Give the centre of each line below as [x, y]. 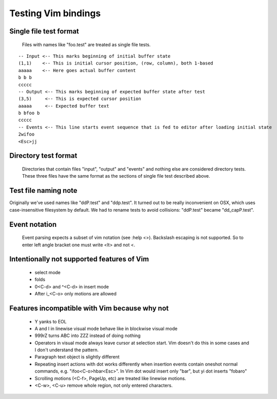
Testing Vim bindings [55, 13]
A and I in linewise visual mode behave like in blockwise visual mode [106, 328]
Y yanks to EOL [51, 321]
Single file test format [44, 31]
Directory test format [43, 156]
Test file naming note [44, 191]
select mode [48, 272]
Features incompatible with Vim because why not [89, 308]
